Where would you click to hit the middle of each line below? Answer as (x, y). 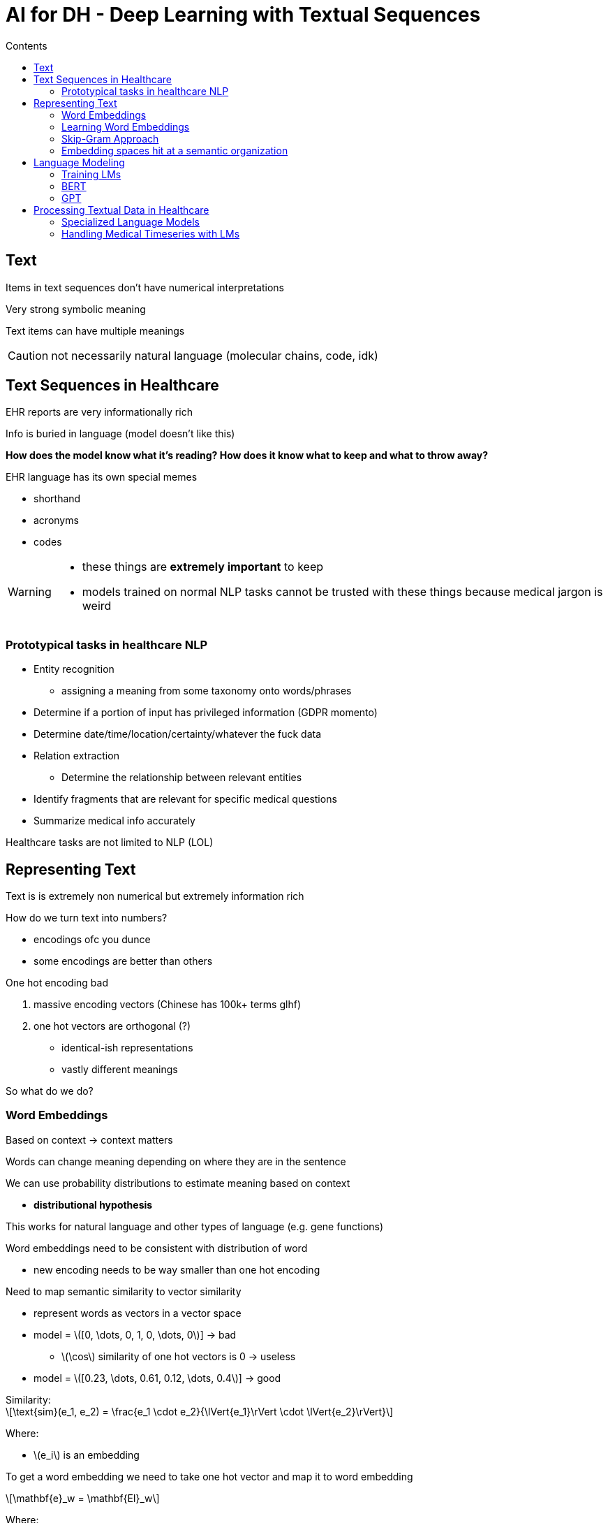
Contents (27, 45)
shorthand (57, 499)
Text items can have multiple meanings (95, 330)
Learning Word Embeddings (126, 126)
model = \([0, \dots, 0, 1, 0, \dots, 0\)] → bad (135, 1334)
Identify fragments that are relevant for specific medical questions (185, 799)
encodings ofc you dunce (92, 940)
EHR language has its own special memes (102, 477)
